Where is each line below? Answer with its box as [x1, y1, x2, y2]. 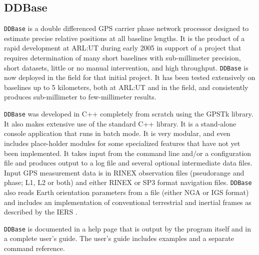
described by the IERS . [4, 206, 77, 217]
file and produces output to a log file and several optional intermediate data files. [4, 157, 252, 168]
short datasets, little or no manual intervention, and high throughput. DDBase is [4, 62, 248, 72]
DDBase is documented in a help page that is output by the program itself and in [4, 223, 251, 233]
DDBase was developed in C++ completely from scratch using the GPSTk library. [4, 108, 253, 119]
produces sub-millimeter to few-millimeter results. [4, 91, 156, 102]
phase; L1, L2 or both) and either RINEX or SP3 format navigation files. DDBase [4, 177, 252, 187]
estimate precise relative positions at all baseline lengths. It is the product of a [4, 32, 245, 43]
